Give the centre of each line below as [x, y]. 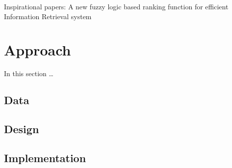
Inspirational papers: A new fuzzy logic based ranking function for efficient [116, 6]
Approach [38, 50]
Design [22, 129]
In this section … [29, 73]
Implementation [45, 157]
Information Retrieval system [48, 16]
